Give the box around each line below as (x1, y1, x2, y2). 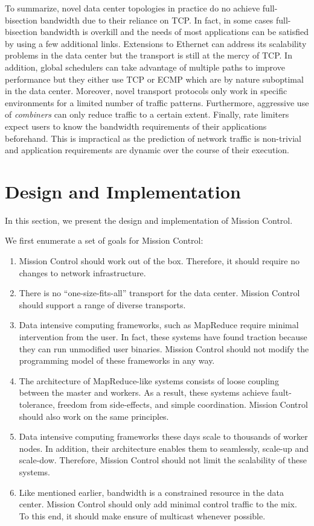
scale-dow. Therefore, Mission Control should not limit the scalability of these (19, 454, 307, 466)
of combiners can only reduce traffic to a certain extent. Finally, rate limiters (5, 108, 289, 121)
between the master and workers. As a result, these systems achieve (19, 386, 269, 399)
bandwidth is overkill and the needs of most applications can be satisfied (40, 25, 309, 38)
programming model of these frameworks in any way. (19, 354, 215, 367)
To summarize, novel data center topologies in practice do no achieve (5, 2, 260, 14)
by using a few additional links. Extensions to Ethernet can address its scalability (5, 37, 307, 49)
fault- (271, 386, 292, 399)
